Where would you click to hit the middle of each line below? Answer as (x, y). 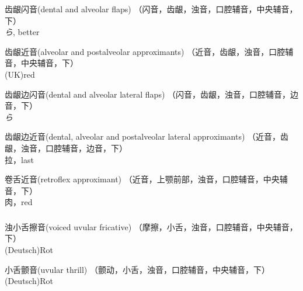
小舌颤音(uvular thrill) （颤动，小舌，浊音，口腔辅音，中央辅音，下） (137, 269)
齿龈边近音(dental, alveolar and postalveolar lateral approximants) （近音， (143, 136)
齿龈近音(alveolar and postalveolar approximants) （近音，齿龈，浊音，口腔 (145, 51)
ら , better (22, 32)
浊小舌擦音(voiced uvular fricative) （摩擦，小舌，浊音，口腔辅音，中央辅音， (151, 226)
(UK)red (20, 74)
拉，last (19, 159)
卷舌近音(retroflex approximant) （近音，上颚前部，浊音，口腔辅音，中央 (142, 179)
